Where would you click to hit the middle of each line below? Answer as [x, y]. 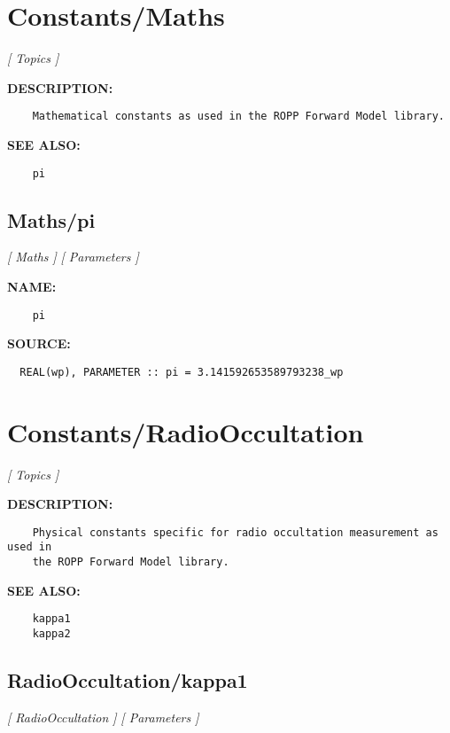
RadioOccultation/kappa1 [128, 680]
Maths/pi [51, 219]
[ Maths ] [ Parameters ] [73, 257]
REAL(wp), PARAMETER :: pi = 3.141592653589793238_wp [182, 372]
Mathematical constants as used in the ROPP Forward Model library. [238, 117]
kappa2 [51, 634]
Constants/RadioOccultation [186, 431]
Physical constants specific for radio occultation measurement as [235, 532]
